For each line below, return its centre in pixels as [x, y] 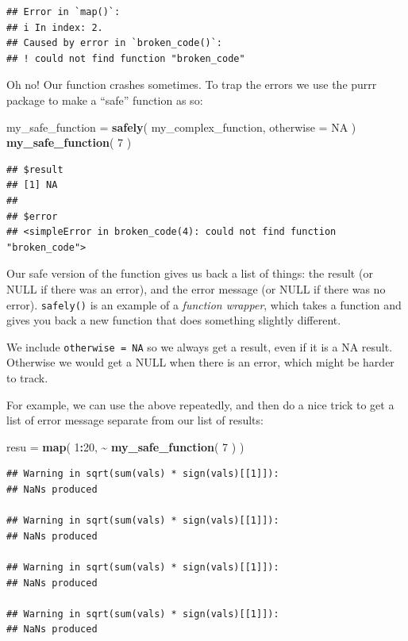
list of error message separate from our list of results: [135, 420]
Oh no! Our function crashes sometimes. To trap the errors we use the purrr [192, 84]
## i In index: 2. [55, 27]
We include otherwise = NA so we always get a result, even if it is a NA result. [200, 346]
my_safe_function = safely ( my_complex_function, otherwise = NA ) [181, 127]
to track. [27, 378]
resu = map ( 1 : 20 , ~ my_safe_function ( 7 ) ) [125, 446]
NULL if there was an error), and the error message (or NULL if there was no [196, 288]
